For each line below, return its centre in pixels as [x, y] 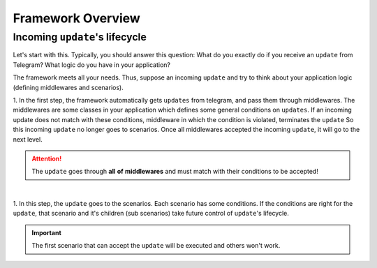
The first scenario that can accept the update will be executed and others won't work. [156, 246]
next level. [28, 139]
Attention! [47, 158]
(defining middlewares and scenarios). [68, 87]
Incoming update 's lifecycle [80, 37]
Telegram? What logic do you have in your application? [92, 65]
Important [47, 232]
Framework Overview [77, 18]
